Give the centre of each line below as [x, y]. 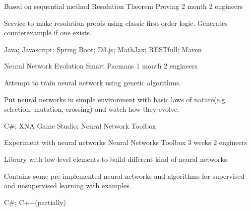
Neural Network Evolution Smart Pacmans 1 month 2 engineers [101, 66]
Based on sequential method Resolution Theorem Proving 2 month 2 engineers [124, 6]
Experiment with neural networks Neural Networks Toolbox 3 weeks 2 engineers [125, 142]
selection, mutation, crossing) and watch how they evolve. [92, 109]
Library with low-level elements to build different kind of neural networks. [117, 159]
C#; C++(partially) [35, 202]
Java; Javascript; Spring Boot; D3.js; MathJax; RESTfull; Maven [103, 49]
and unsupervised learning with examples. [68, 185]
